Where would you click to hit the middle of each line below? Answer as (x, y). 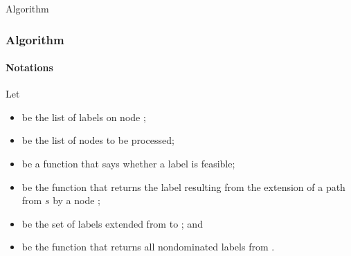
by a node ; (76, 200)
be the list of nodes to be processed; (98, 140)
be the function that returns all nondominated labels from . (148, 247)
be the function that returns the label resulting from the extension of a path (183, 186)
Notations (29, 67)
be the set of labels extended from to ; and (112, 223)
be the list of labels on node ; (84, 117)
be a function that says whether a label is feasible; (128, 164)
